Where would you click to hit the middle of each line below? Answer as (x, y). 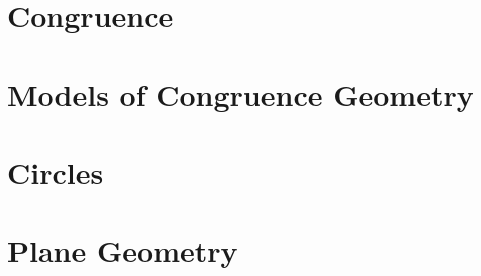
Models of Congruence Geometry (240, 93)
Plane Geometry (122, 250)
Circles (55, 171)
